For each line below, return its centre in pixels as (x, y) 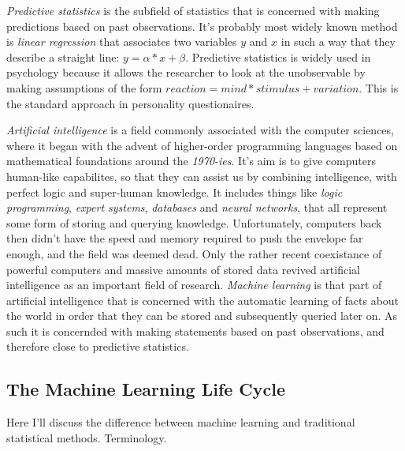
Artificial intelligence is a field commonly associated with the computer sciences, (200, 130)
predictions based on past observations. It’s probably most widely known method (202, 26)
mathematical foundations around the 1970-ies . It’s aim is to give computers (191, 161)
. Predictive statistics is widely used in (278, 56)
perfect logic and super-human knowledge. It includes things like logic (175, 192)
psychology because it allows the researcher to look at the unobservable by (186, 72)
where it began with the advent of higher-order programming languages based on (202, 145)
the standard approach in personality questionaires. (130, 103)
